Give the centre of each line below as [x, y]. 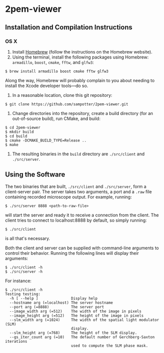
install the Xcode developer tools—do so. [47, 86]
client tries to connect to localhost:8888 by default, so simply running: [76, 220]
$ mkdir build [20, 132]
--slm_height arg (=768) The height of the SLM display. [73, 333]
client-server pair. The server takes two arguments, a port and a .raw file [79, 191]
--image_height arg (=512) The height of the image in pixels [77, 316]
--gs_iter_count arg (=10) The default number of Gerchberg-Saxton [82, 337]
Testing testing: [23, 294]
